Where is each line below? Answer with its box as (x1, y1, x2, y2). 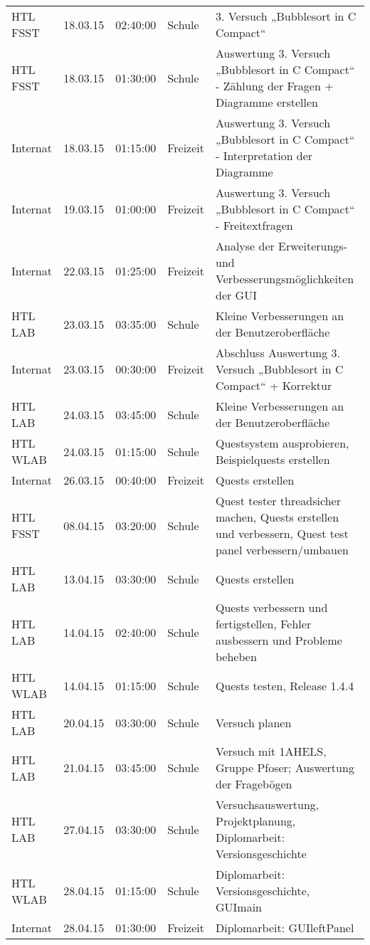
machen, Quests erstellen (215, 509, 339, 525)
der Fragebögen (215, 776, 292, 792)
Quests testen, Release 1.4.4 (215, 677, 354, 694)
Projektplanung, (215, 813, 296, 829)
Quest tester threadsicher (215, 492, 341, 509)
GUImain (215, 899, 262, 915)
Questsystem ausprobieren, (215, 435, 349, 451)
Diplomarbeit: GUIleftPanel (215, 919, 354, 936)
